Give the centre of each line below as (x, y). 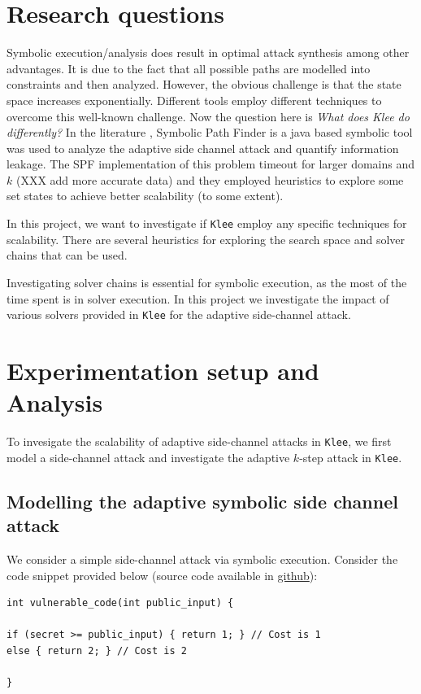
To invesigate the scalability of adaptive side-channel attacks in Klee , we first (199, 441)
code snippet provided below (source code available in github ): (162, 575)
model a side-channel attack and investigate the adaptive (148, 457)
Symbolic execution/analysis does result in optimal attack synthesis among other (208, 52)
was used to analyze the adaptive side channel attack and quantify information (203, 148)
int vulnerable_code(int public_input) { (120, 603)
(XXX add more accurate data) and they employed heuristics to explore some (210, 179)
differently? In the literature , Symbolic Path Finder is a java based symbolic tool (210, 132)
